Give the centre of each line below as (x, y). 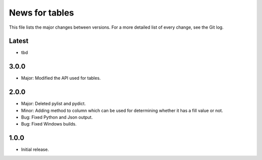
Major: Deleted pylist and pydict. (53, 104)
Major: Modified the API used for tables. (61, 78)
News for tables (41, 13)
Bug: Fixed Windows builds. (49, 124)
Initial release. (35, 150)
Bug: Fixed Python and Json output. (57, 117)
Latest (19, 41)
